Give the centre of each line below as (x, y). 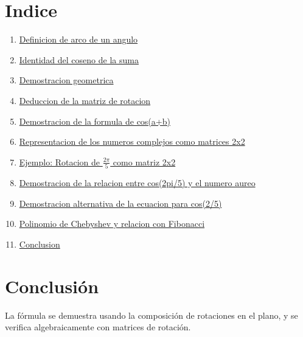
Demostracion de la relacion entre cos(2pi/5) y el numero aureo (137, 182)
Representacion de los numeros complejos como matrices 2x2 (132, 141)
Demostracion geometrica (66, 80)
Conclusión (52, 286)
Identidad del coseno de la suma (79, 59)
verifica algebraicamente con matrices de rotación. (98, 327)
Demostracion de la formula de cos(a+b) (95, 121)
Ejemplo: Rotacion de (60, 162)
